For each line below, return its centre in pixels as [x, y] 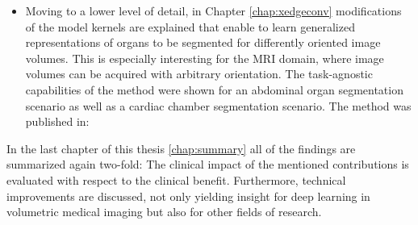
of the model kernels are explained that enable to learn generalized [190, 26]
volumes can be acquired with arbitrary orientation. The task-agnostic [199, 74]
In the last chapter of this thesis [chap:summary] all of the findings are [181, 148]
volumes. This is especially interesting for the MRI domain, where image [205, 58]
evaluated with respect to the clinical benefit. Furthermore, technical [176, 179]
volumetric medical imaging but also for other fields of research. [164, 212]
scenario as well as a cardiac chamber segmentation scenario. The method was [218, 105]
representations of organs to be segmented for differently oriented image [203, 42]
